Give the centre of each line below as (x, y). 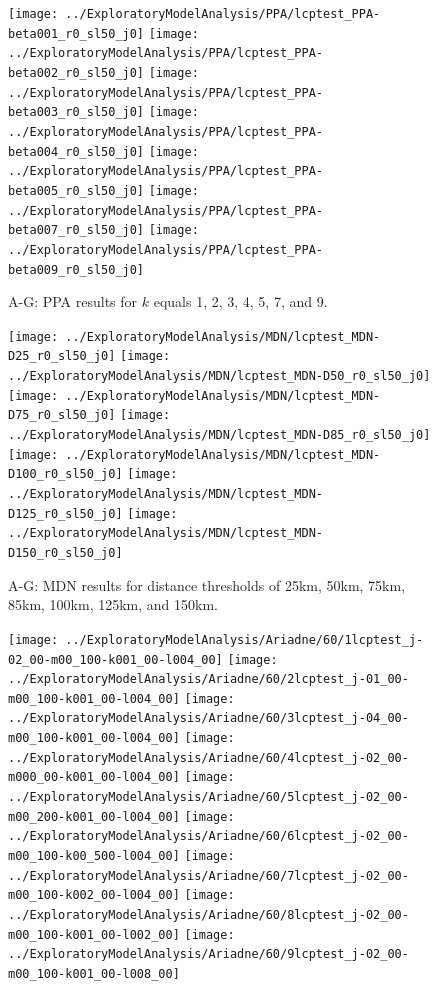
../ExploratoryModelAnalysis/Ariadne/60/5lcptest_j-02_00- (208, 797)
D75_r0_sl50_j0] (62, 415)
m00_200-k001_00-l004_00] (94, 816)
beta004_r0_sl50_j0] (76, 151)
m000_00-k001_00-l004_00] (94, 777)
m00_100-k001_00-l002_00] (94, 934)
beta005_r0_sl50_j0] (76, 190)
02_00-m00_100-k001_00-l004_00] (115, 659)
